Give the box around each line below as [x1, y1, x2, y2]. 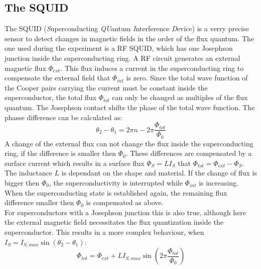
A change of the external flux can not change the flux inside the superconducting [5, 138, 253, 148]
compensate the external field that [5, 72, 110, 83]
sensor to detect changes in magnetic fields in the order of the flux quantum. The [5, 33, 254, 43]
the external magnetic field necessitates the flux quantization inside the [5, 217, 223, 227]
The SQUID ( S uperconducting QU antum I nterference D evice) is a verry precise [5, 23, 249, 34]
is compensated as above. [86, 197, 164, 208]
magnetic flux [5, 62, 46, 73]
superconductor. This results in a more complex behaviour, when [5, 227, 204, 237]
